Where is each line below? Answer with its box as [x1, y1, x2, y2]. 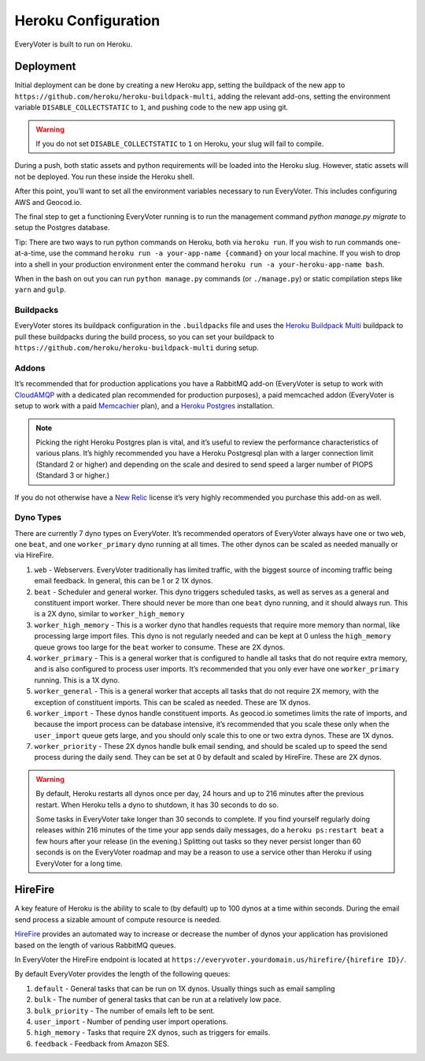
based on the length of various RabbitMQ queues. [14, 940, 176, 950]
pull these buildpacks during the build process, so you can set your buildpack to [14, 332, 275, 341]
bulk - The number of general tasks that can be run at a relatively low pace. [34, 995, 282, 1004]
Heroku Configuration [14, 12, 161, 29]
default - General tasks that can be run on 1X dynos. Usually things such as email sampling [34, 984, 335, 993]
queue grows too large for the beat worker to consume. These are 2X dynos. [34, 642, 285, 652]
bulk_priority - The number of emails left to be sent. [34, 1006, 216, 1015]
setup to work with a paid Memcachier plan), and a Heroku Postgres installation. [14, 401, 275, 411]
